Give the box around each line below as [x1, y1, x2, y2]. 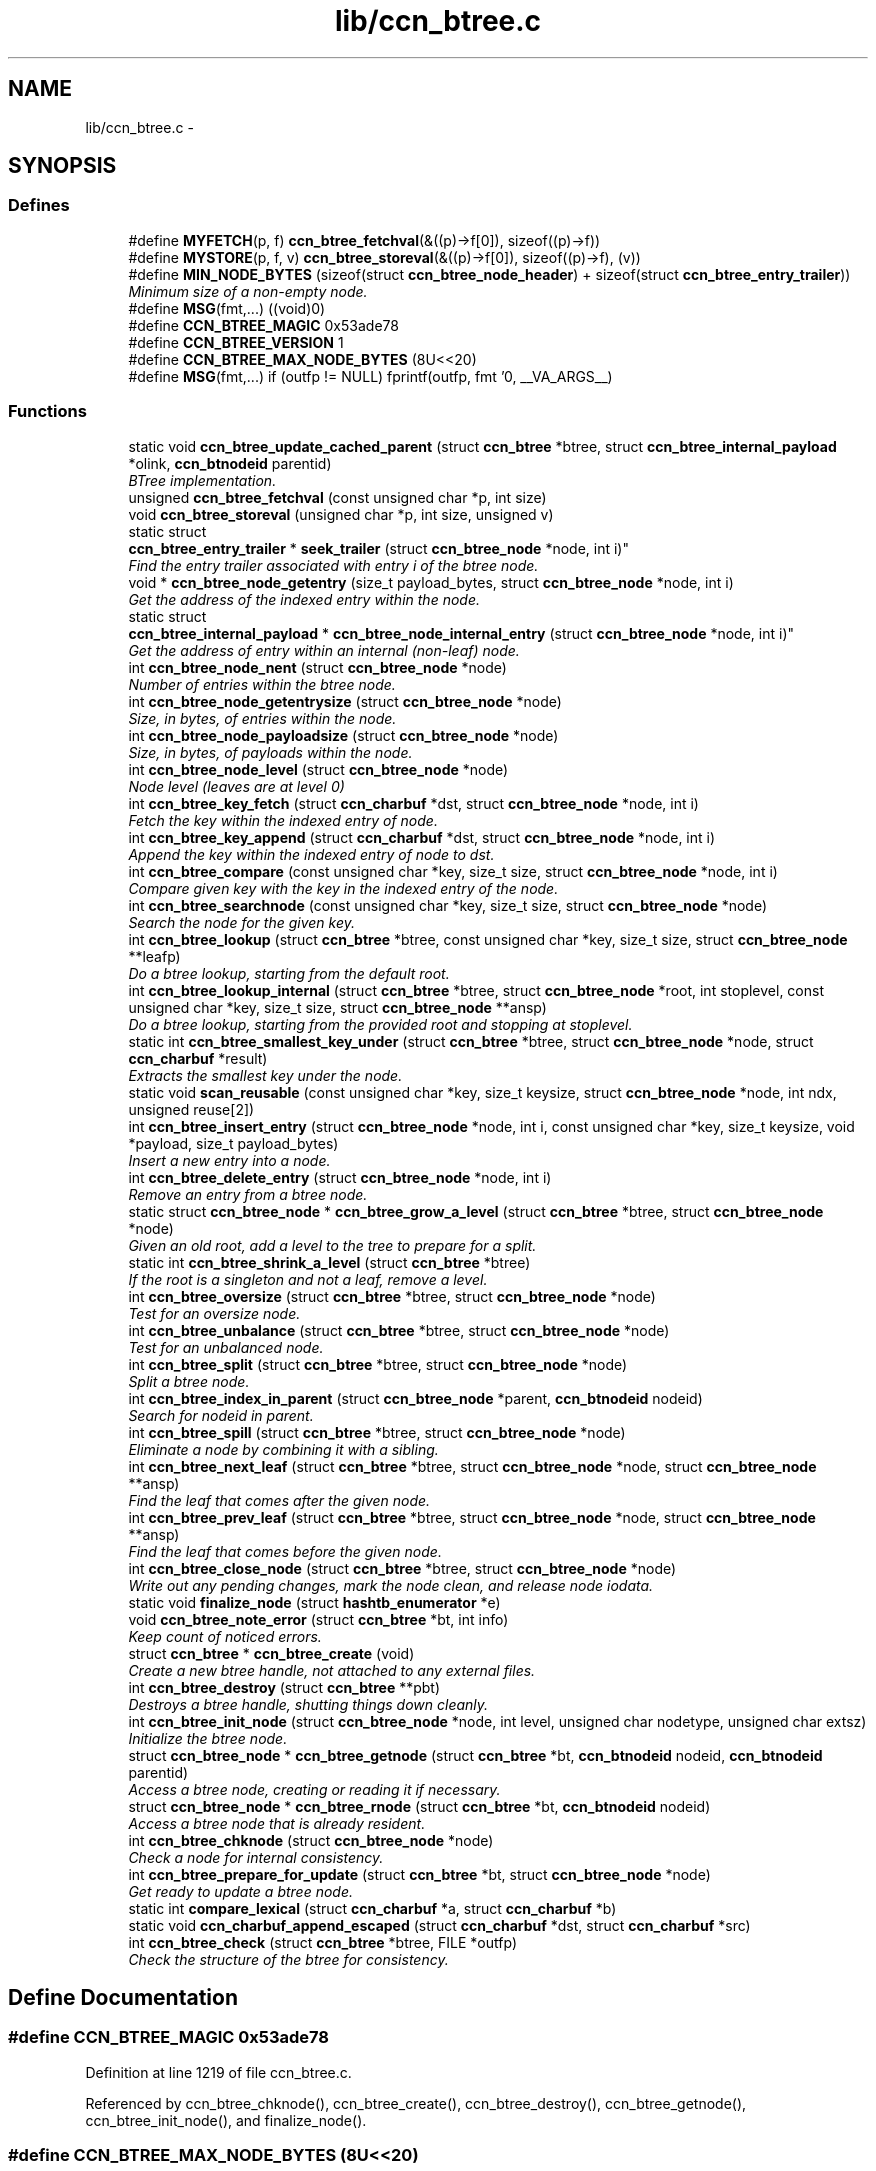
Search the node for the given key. [128, 913, 355, 931]
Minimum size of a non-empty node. [128, 282, 368, 300]
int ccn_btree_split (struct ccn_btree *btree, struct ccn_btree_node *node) [128, 1355, 628, 1373]
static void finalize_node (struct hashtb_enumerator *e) [128, 1593, 501, 1611]
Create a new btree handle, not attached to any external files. [128, 1661, 536, 1679]
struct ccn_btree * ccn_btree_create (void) [128, 1644, 415, 1662]
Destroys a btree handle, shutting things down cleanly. [128, 1695, 489, 1713]
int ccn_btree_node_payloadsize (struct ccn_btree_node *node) [128, 726, 559, 744]
